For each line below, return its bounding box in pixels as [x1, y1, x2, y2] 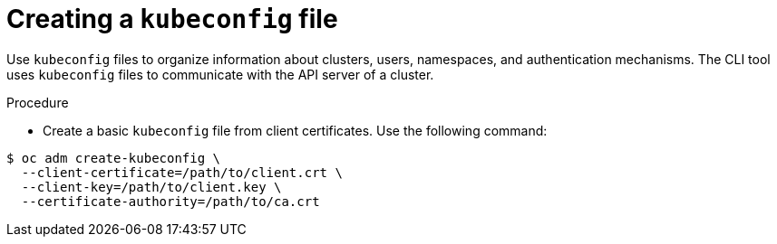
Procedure [6, 94, 69, 110]
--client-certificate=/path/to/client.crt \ [21, 164, 343, 180]
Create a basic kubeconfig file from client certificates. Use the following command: [43, 122, 548, 138]
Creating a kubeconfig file [6, 4, 338, 34]
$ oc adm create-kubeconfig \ [6, 150, 221, 165]
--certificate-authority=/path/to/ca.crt [21, 193, 320, 209]
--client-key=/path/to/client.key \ [21, 179, 282, 194]
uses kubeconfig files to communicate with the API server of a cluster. [6, 66, 434, 82]
